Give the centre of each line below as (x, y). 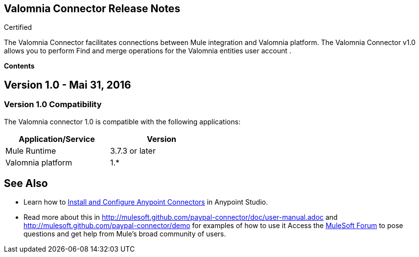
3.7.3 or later (133, 151)
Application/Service (57, 139)
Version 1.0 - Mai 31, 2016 (68, 85)
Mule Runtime (31, 151)
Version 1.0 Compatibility (53, 105)
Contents (19, 66)
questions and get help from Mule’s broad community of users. (125, 234)
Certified (18, 27)
